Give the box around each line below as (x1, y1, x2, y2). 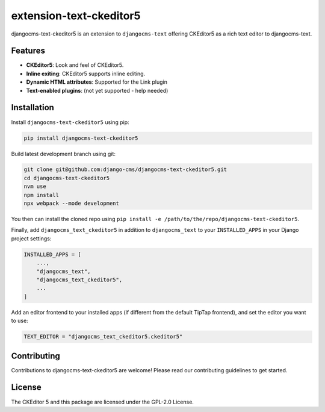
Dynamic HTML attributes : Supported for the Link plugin (26, 78, 168, 86)
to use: (11, 317, 28, 325)
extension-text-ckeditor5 (11, 9, 141, 22)
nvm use (23, 183, 46, 190)
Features (11, 46, 45, 56)
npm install (23, 192, 60, 198)
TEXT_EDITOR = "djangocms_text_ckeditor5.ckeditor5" (23, 333, 183, 340)
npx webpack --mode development (23, 200, 120, 207)
